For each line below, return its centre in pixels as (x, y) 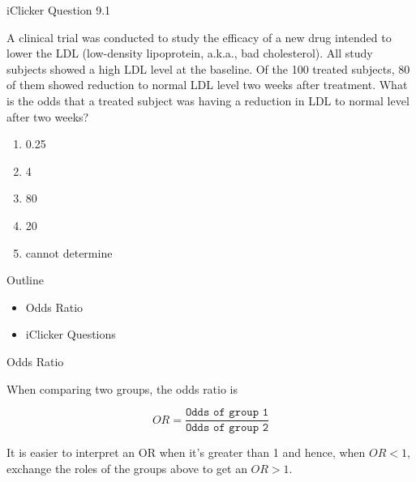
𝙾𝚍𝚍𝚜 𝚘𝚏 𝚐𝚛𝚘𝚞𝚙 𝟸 (227, 428)
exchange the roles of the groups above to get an (127, 468)
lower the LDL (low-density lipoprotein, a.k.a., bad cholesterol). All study (190, 53)
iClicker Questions (71, 334)
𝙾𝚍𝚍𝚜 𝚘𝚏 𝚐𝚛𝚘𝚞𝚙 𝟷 (227, 413)
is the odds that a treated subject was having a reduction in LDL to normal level (208, 100)
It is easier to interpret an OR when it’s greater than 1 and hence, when (186, 452)
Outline (25, 280)
